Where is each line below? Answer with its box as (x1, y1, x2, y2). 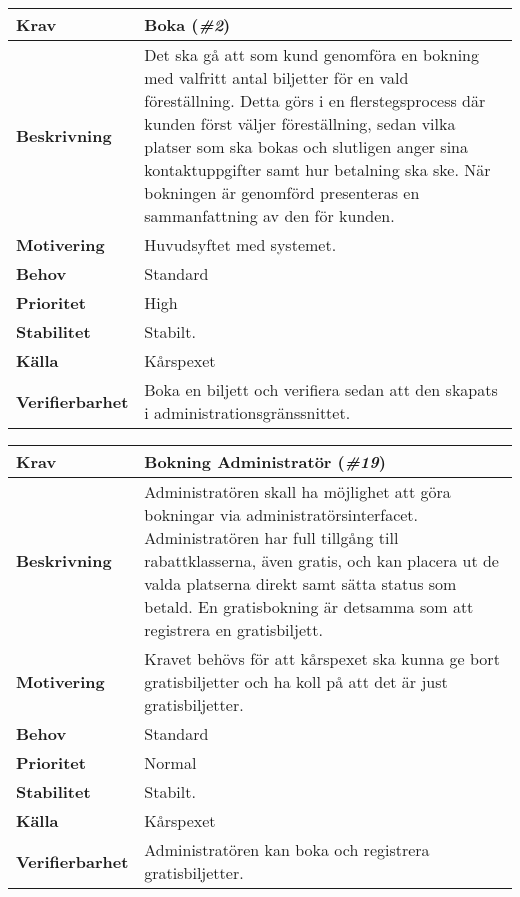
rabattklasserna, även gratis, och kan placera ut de (144, 549, 499, 572)
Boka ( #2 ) (144, 13, 231, 36)
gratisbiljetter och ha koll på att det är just (144, 670, 448, 693)
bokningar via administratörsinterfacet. (144, 503, 419, 526)
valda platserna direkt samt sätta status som (144, 572, 457, 595)
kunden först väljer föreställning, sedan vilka (144, 112, 456, 135)
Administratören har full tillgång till (144, 526, 399, 549)
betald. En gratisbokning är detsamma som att (144, 595, 474, 618)
